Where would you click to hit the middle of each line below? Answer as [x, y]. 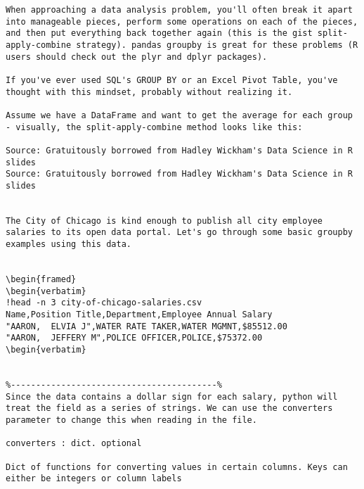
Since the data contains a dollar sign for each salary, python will [172, 396]
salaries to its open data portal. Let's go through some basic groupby [179, 233]
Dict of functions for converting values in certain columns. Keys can [177, 467]
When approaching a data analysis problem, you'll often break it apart [179, 10]
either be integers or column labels [94, 479]
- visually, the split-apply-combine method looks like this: [154, 127]
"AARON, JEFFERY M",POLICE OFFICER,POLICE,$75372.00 [134, 338]
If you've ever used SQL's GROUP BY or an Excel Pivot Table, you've [172, 80]
